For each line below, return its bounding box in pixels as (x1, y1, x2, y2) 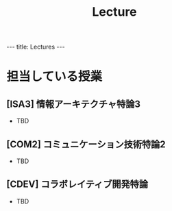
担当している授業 (6, 69, 103, 84)
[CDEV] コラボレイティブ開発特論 (6, 179, 149, 190)
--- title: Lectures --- (6, 42, 66, 51)
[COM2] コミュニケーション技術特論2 (6, 138, 166, 150)
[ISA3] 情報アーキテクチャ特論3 (6, 98, 141, 110)
